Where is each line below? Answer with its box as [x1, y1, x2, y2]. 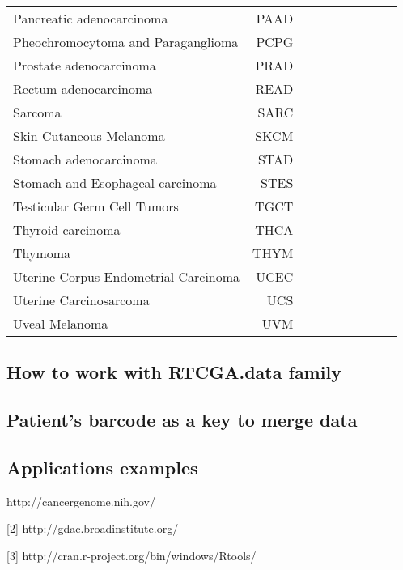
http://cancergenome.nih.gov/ [6, 492, 156, 509]
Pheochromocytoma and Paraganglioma [13, 32, 239, 51]
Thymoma [13, 244, 71, 262]
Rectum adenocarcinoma [13, 79, 153, 98]
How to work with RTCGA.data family [6, 359, 341, 385]
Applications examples [6, 454, 198, 479]
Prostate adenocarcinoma [13, 56, 156, 74]
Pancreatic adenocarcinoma [13, 9, 168, 28]
